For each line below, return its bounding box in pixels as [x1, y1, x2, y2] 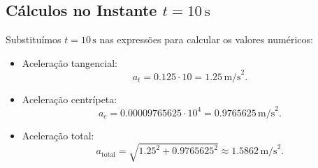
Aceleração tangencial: [22, 55, 117, 70]
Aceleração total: [22, 128, 94, 142]
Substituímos [6, 32, 62, 47]
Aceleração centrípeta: [22, 91, 117, 106]
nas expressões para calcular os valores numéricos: [99, 32, 313, 47]
